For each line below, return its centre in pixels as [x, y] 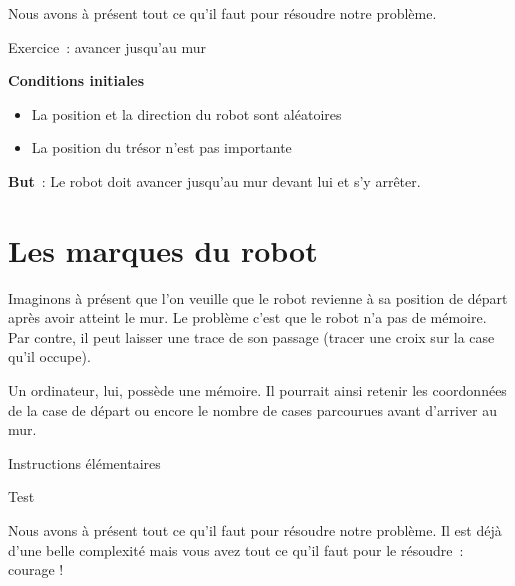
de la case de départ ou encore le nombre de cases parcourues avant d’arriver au [253, 409]
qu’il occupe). [49, 356]
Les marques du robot [163, 249]
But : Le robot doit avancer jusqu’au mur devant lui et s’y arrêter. [214, 180]
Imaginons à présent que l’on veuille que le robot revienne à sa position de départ [258, 297]
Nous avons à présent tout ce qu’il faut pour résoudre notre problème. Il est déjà [255, 530]
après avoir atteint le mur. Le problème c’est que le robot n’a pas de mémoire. [247, 317]
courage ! [36, 569]
